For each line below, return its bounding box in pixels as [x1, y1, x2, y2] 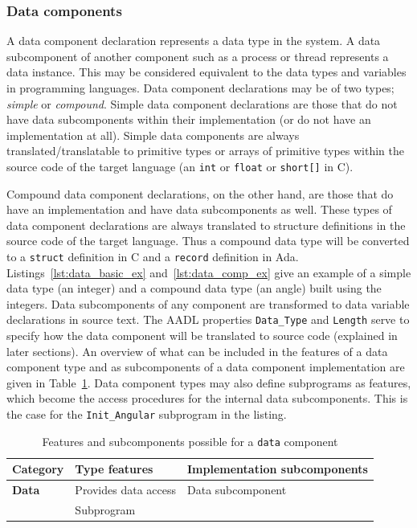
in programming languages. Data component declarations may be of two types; [6, 80, 395, 96]
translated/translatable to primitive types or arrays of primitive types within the [6, 142, 404, 159]
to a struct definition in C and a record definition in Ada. [6, 248, 299, 264]
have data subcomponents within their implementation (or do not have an [6, 111, 371, 128]
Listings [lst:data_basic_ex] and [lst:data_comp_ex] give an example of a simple [6, 264, 411, 280]
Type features [75, 460, 153, 477]
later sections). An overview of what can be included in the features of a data [6, 342, 388, 359]
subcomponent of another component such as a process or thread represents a [6, 47, 389, 64]
